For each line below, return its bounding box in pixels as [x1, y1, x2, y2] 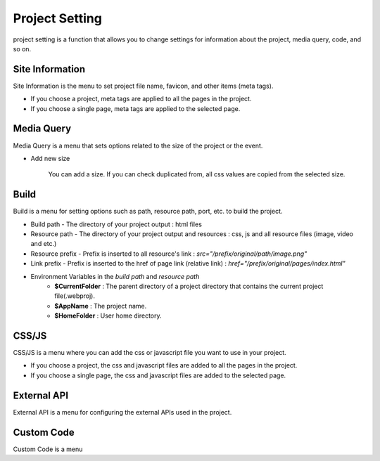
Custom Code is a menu [13, 445, 83, 453]
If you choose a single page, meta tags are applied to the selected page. [30, 104, 241, 112]
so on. [13, 44, 32, 53]
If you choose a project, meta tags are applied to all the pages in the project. [30, 95, 252, 103]
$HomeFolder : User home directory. [54, 311, 162, 320]
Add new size [30, 154, 70, 162]
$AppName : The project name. [54, 301, 147, 310]
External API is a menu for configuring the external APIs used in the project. [13, 408, 232, 416]
